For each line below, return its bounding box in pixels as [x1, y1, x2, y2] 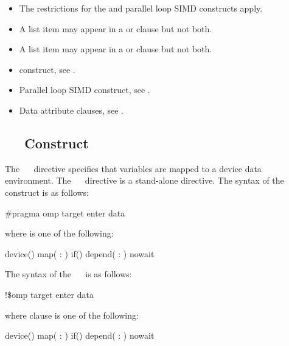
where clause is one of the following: [5, 308, 139, 321]
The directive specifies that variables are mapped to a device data [5, 162, 262, 175]
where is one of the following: [5, 227, 114, 240]
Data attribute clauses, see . [19, 103, 124, 116]
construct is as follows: [5, 185, 89, 198]
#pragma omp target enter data [5, 206, 125, 219]
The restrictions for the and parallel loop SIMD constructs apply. [19, 2, 263, 14]
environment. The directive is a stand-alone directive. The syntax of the [5, 174, 284, 187]
